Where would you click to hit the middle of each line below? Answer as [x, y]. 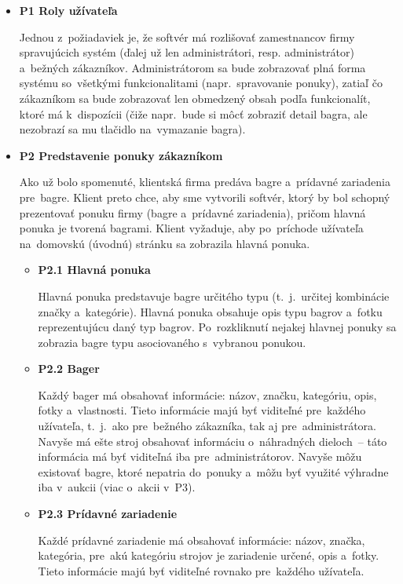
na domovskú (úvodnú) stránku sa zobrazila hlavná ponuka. [165, 243]
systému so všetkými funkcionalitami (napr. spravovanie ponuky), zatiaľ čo [201, 83]
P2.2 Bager [69, 369]
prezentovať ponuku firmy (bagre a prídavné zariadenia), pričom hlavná [192, 212]
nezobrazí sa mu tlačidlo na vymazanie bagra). [132, 129]
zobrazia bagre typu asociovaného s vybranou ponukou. [172, 342]
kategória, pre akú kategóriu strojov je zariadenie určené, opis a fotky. [209, 555]
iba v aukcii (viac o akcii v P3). [117, 487]
